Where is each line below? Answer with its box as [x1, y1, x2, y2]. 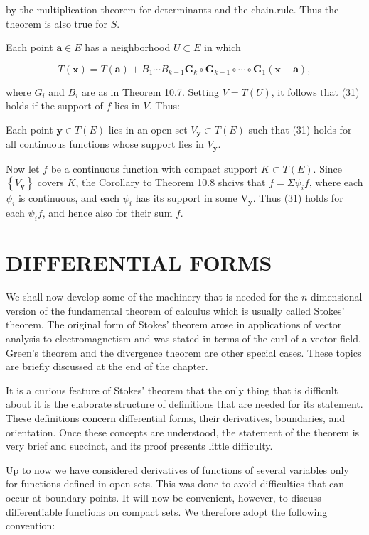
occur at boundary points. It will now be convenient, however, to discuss [6, 490, 321, 504]
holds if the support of [6, 98, 103, 113]
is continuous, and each [18, 190, 120, 205]
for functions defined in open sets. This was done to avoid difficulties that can [6, 476, 345, 491]
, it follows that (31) [271, 84, 360, 99]
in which [204, 40, 241, 55]
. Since [313, 161, 343, 175]
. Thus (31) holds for [252, 190, 343, 205]
